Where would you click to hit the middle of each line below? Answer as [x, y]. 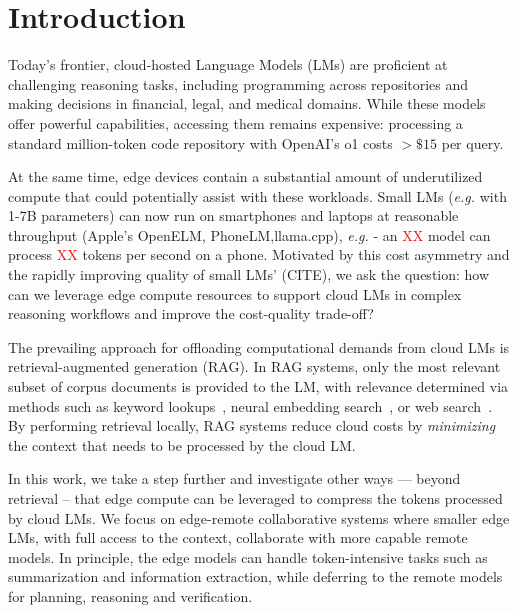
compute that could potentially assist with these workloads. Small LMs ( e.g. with [257, 195]
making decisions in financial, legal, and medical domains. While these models [247, 103]
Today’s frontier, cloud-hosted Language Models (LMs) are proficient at [228, 64]
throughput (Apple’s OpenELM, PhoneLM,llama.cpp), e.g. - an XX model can [249, 234]
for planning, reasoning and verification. [130, 595]
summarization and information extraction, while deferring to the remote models [255, 576]
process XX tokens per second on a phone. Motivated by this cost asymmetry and [259, 254]
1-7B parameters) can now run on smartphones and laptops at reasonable [233, 215]
